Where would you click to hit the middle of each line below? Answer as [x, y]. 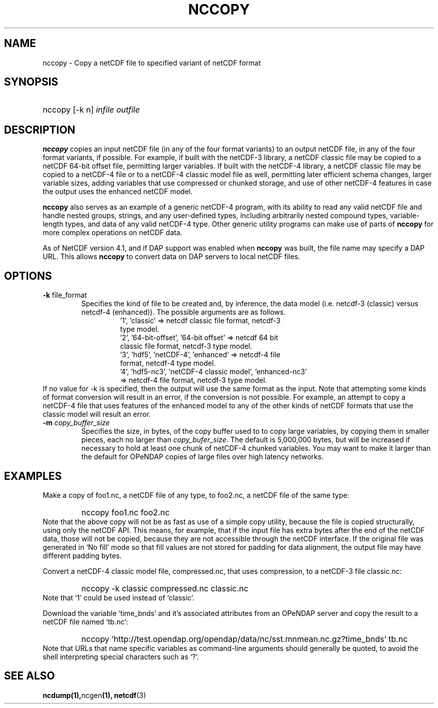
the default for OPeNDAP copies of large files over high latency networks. [202, 457]
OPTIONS [28, 276]
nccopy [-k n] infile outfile [91, 110]
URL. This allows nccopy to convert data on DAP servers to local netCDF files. [171, 257]
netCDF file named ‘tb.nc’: [85, 621]
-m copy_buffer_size [76, 423]
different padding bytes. [82, 555]
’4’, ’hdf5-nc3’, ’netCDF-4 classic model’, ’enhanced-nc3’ [213, 372]
